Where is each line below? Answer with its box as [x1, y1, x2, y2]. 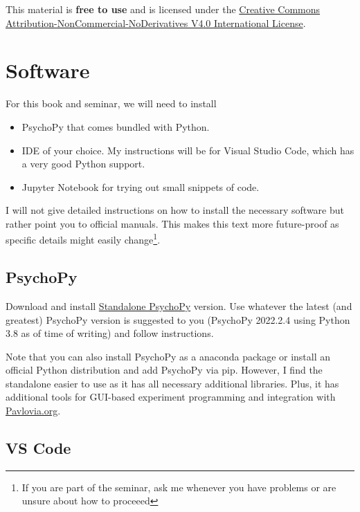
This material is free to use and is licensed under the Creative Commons [6, 2, 321, 16]
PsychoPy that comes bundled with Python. [21, 119, 210, 134]
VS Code [6, 437, 71, 459]
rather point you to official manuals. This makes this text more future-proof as [6, 216, 339, 230]
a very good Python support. [21, 156, 145, 171]
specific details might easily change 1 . [6, 230, 161, 247]
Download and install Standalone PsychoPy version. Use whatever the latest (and [6, 298, 352, 313]
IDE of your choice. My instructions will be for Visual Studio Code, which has [21, 143, 354, 157]
